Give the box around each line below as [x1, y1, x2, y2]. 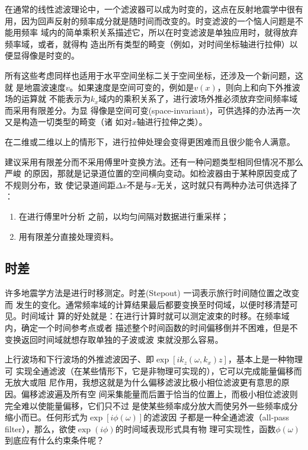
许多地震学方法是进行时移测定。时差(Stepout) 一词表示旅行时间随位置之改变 [5, 287, 300, 299]
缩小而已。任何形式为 [5, 411, 88, 423]
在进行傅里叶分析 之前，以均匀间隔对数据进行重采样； [18, 210, 229, 222]
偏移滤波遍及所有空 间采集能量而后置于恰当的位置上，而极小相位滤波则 [21, 388, 298, 400]
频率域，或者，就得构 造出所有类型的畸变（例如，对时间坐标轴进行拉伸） [5, 37, 290, 50]
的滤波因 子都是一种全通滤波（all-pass [143, 411, 290, 423]
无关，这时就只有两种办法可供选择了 [156, 178, 298, 191]
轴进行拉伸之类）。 [136, 115, 207, 128]
